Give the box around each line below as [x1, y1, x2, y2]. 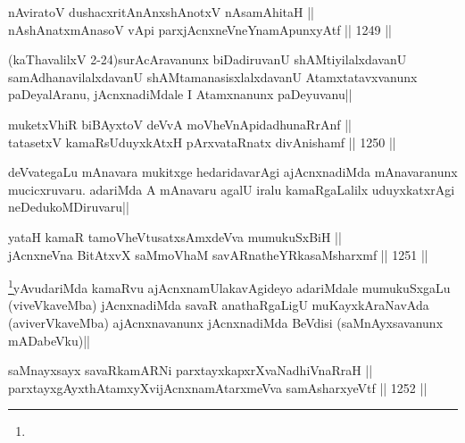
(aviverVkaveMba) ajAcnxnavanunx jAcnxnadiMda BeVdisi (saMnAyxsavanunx [8, 313, 444, 331]
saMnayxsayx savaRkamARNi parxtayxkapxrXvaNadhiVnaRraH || [8, 361, 373, 380]
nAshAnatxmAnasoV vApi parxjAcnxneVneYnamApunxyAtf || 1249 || [8, 20, 392, 38]
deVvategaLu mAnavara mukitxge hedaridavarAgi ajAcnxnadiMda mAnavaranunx [8, 163, 458, 181]
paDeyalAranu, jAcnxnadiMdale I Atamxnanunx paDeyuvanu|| [8, 85, 353, 104]
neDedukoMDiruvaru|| [8, 197, 129, 216]
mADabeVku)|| [8, 330, 90, 349]
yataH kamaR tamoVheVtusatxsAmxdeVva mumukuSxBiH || [8, 227, 342, 246]
